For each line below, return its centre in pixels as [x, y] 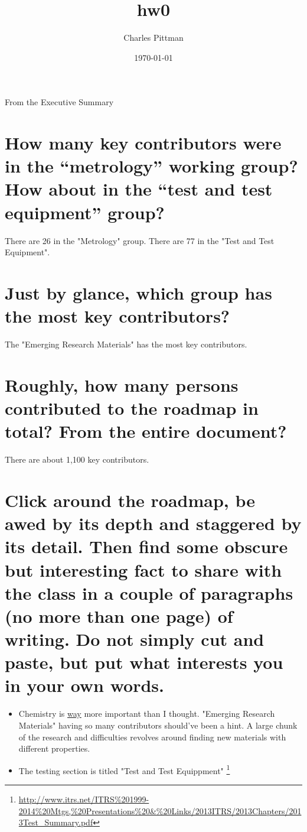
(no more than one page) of [119, 615]
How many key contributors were [143, 143]
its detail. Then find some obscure [146, 546]
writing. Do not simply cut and [135, 639]
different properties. [54, 748]
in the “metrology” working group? [151, 166]
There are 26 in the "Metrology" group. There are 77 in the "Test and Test [140, 240]
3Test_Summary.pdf [56, 822]
